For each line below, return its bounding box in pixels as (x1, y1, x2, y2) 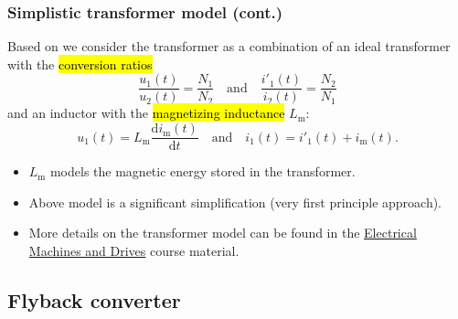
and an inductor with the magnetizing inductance (7, 103, 285, 122)
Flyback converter (7, 285, 181, 314)
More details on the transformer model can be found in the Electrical (28, 223, 417, 242)
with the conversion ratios (7, 54, 153, 73)
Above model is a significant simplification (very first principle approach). (28, 192, 442, 211)
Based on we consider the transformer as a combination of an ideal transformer (7, 37, 451, 56)
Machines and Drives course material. (28, 240, 240, 260)
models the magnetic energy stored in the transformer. (49, 162, 356, 181)
